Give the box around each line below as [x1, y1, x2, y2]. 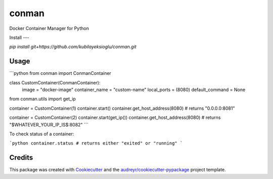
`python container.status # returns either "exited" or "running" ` [9, 141, 183, 146]
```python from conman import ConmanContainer [9, 70, 111, 76]
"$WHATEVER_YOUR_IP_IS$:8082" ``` [9, 121, 88, 127]
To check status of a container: [9, 130, 74, 137]
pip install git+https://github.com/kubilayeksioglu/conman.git [9, 43, 136, 50]
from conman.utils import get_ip [9, 96, 76, 102]
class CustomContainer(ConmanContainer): [9, 79, 101, 85]
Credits [9, 153, 33, 162]
